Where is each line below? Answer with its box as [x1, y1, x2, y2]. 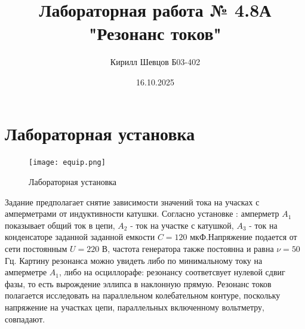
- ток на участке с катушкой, [130, 219, 234, 231]
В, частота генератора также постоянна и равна [101, 242, 274, 255]
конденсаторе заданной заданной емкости [5, 230, 155, 243]
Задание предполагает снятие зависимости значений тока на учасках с [5, 195, 260, 208]
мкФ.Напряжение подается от [190, 230, 297, 243]
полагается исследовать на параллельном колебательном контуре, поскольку [5, 289, 281, 302]
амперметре [5, 266, 47, 278]
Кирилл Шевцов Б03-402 [110, 56, 201, 68]
